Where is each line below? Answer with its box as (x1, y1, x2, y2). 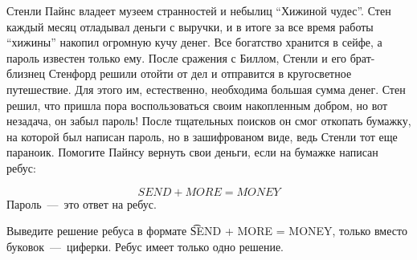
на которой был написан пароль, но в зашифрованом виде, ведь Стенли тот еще (6, 128, 398, 144)
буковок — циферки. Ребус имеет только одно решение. (6, 238, 284, 254)
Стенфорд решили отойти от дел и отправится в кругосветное (48, 65, 352, 82)
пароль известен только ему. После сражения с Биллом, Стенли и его (6, 49, 347, 66)
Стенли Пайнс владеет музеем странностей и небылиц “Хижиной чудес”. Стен (6, 2, 391, 18)
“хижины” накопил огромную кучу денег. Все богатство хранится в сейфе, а (6, 34, 382, 51)
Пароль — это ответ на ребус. (6, 195, 157, 212)
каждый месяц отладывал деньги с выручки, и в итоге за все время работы (6, 18, 374, 35)
